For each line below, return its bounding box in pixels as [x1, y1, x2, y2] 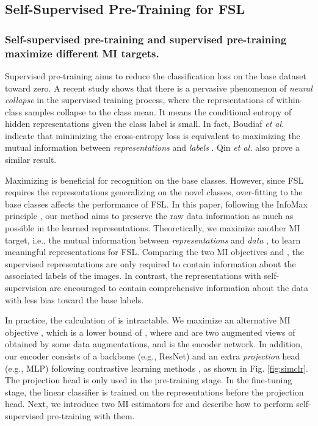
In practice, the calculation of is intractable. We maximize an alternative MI [5, 314, 291, 327]
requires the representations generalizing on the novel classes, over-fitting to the [5, 186, 303, 198]
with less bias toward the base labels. [5, 293, 144, 306]
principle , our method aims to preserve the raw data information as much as [5, 209, 294, 222]
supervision [5, 281, 47, 294]
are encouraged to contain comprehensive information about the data [49, 281, 309, 294]
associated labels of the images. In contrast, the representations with [5, 269, 261, 282]
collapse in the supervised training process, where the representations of [5, 93, 273, 106]
